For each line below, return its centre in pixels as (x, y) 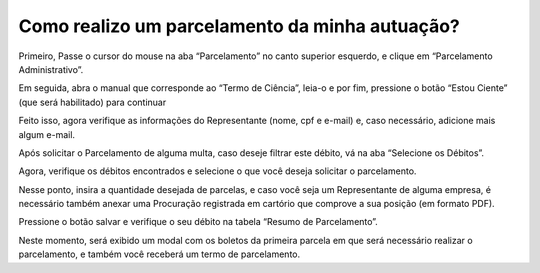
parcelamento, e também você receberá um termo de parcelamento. (159, 254)
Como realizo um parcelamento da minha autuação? (239, 26)
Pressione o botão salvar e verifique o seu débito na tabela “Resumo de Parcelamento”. (198, 222)
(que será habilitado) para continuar (92, 102)
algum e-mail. (46, 134)
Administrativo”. (51, 69)
